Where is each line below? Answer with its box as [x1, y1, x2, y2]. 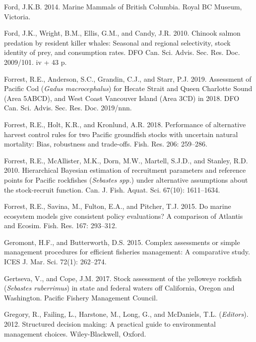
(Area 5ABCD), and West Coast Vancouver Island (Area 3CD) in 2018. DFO [4, 93, 240, 103]
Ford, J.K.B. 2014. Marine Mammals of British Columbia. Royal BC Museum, [4, 1, 242, 11]
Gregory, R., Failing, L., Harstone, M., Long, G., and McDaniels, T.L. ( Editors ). [4, 309, 249, 319]
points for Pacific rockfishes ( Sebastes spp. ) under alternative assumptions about [4, 174, 248, 185]
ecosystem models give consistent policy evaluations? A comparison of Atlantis [4, 210, 243, 221]
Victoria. [4, 11, 31, 21]
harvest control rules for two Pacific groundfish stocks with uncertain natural [4, 129, 238, 139]
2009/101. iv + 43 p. [4, 56, 67, 67]
